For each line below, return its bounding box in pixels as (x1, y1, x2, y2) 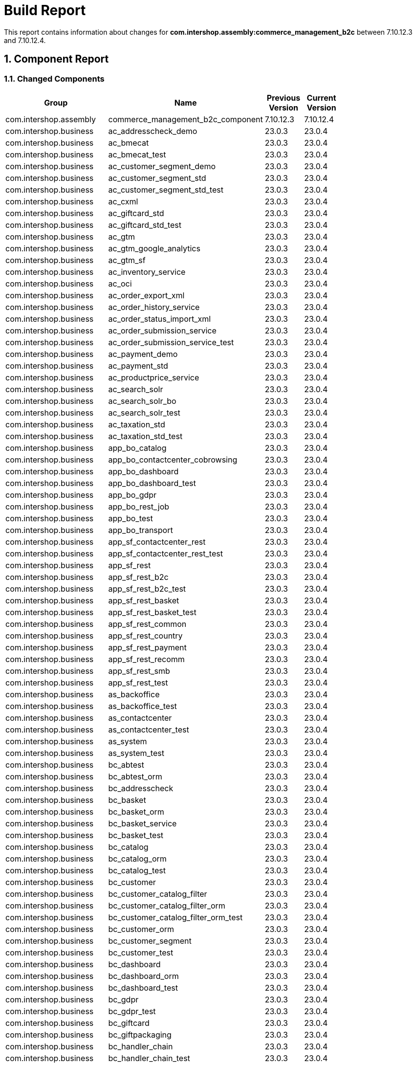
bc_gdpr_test (108, 1006, 156, 1016)
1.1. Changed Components (4, 73, 105, 84)
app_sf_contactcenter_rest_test (108, 548, 223, 558)
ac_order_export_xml (108, 290, 185, 300)
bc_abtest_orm (108, 771, 162, 781)
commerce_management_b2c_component (108, 114, 263, 124)
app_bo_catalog (108, 443, 167, 453)
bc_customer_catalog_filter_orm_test (108, 912, 243, 922)
